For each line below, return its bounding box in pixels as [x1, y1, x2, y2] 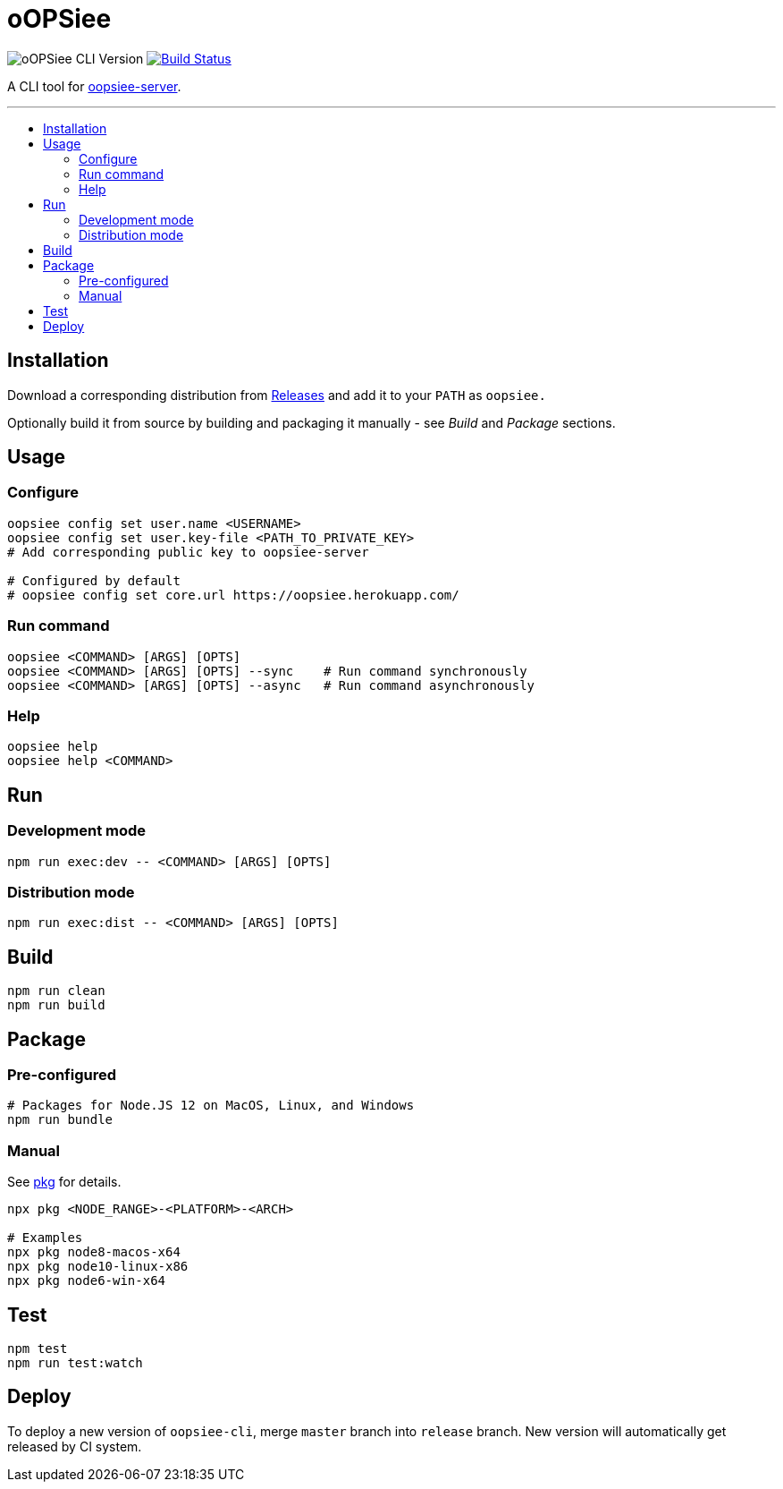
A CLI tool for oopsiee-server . [7, 78, 181, 94]
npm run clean [7, 983, 105, 999]
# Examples [7, 1230, 83, 1246]
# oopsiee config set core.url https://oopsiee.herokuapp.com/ [7, 587, 459, 602]
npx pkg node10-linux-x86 [7, 1259, 189, 1274]
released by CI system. [7, 1438, 142, 1454]
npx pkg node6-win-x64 [7, 1273, 166, 1289]
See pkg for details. [7, 1174, 122, 1190]
